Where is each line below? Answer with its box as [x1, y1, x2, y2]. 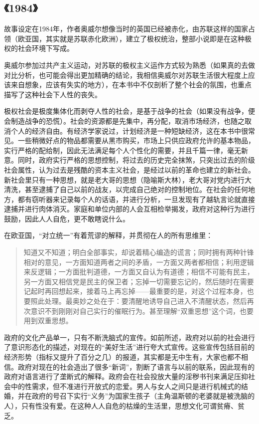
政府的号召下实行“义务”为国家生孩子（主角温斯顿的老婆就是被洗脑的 [31, 391, 255, 401]
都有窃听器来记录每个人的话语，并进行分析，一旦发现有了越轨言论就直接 [17, 194, 255, 204]
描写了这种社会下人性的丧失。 [4, 89, 102, 99]
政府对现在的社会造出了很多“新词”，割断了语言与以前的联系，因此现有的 [17, 361, 255, 372]
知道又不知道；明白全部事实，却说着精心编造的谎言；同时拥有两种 [23, 247, 240, 257]
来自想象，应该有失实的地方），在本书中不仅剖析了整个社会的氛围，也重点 [10, 79, 252, 90]
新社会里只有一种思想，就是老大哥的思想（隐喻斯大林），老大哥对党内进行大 [4, 174, 252, 185]
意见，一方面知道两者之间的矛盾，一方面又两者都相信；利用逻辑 [44, 256, 254, 267]
